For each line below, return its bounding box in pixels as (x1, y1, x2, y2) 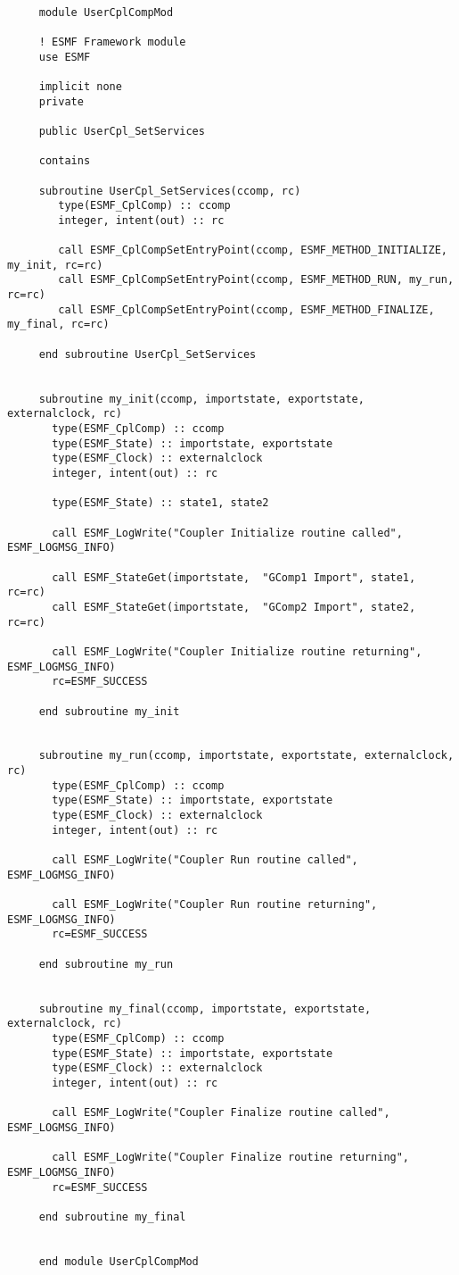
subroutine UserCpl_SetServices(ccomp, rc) (38, 184, 301, 197)
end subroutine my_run (38, 957, 174, 971)
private (38, 95, 84, 108)
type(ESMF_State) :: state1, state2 (52, 496, 269, 510)
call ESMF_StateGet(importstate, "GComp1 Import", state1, (52, 571, 416, 584)
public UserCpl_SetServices (38, 124, 205, 137)
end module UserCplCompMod (38, 1254, 199, 1268)
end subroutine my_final (38, 1210, 186, 1223)
